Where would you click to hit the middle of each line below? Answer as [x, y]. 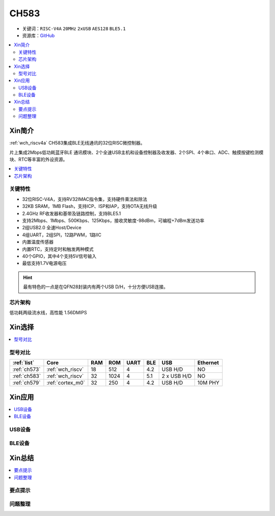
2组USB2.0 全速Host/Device [52, 228]
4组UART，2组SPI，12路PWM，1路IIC [62, 235]
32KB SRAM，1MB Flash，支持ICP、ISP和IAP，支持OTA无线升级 [90, 206]
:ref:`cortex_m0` [66, 383]
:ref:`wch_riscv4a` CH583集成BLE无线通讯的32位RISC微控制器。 [77, 143]
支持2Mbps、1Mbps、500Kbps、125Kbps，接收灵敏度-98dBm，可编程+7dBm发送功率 [113, 221]
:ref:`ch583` [27, 376]
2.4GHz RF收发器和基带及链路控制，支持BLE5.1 [72, 213]
